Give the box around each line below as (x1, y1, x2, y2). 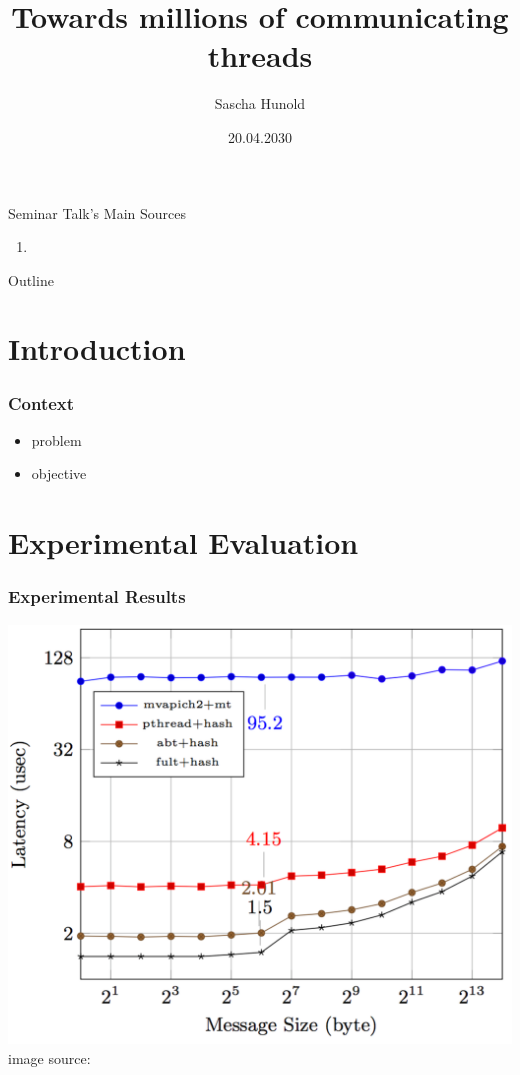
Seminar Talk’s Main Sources (8, 202, 186, 223)
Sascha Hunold (214, 93, 306, 114)
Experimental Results (8, 584, 186, 609)
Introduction (8, 328, 186, 369)
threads (207, 35, 313, 76)
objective (31, 463, 87, 484)
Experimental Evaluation (8, 522, 359, 563)
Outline (8, 269, 54, 290)
